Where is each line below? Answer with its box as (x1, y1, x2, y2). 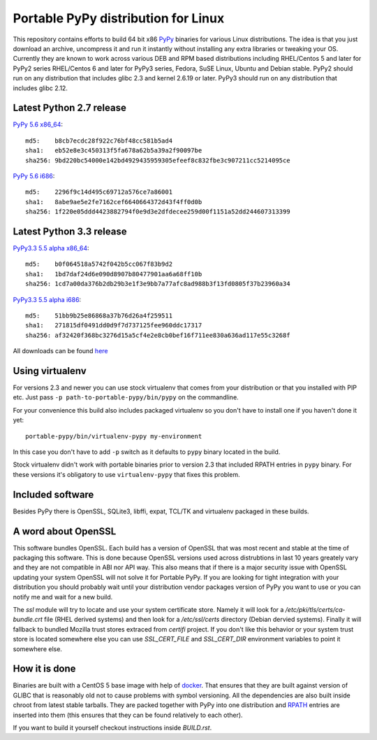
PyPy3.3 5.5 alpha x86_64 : (13, 244, 90, 252)
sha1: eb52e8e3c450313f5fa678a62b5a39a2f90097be (25, 147, 202, 155)
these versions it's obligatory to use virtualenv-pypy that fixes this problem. (13, 470, 240, 478)
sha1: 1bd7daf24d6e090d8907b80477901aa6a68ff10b (25, 270, 202, 278)
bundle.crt (13, 616, 43, 624)
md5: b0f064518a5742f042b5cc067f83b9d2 (25, 260, 173, 269)
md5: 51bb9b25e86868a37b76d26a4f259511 (25, 312, 173, 320)
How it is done (13, 663, 76, 675)
